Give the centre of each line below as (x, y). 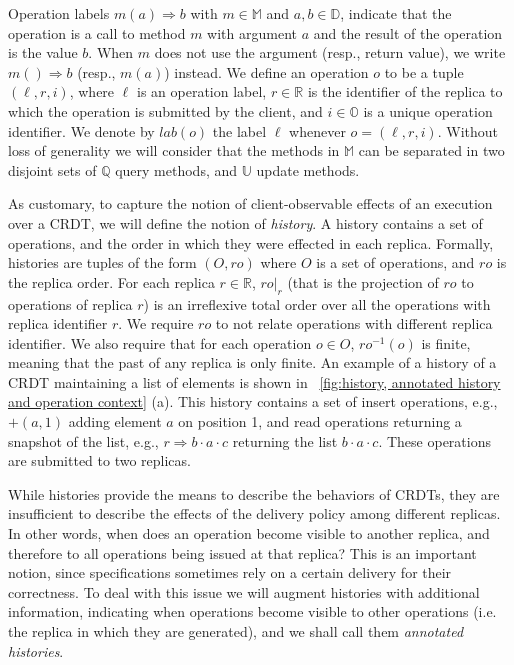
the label (239, 130)
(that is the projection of (363, 281)
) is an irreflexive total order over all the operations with (317, 303)
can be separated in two (431, 150)
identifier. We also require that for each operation (160, 342)
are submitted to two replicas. (99, 460)
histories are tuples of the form (102, 262)
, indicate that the (396, 13)
